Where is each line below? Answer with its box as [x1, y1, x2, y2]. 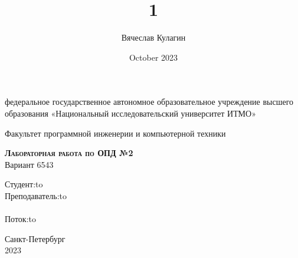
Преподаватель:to [5, 189, 67, 201]
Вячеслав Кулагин [121, 31, 186, 44]
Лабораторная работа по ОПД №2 [5, 147, 133, 159]
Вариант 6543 [5, 158, 54, 170]
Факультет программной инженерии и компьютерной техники [5, 127, 226, 139]
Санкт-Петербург [5, 232, 66, 244]
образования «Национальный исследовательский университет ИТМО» [5, 107, 256, 119]
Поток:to [5, 213, 36, 225]
